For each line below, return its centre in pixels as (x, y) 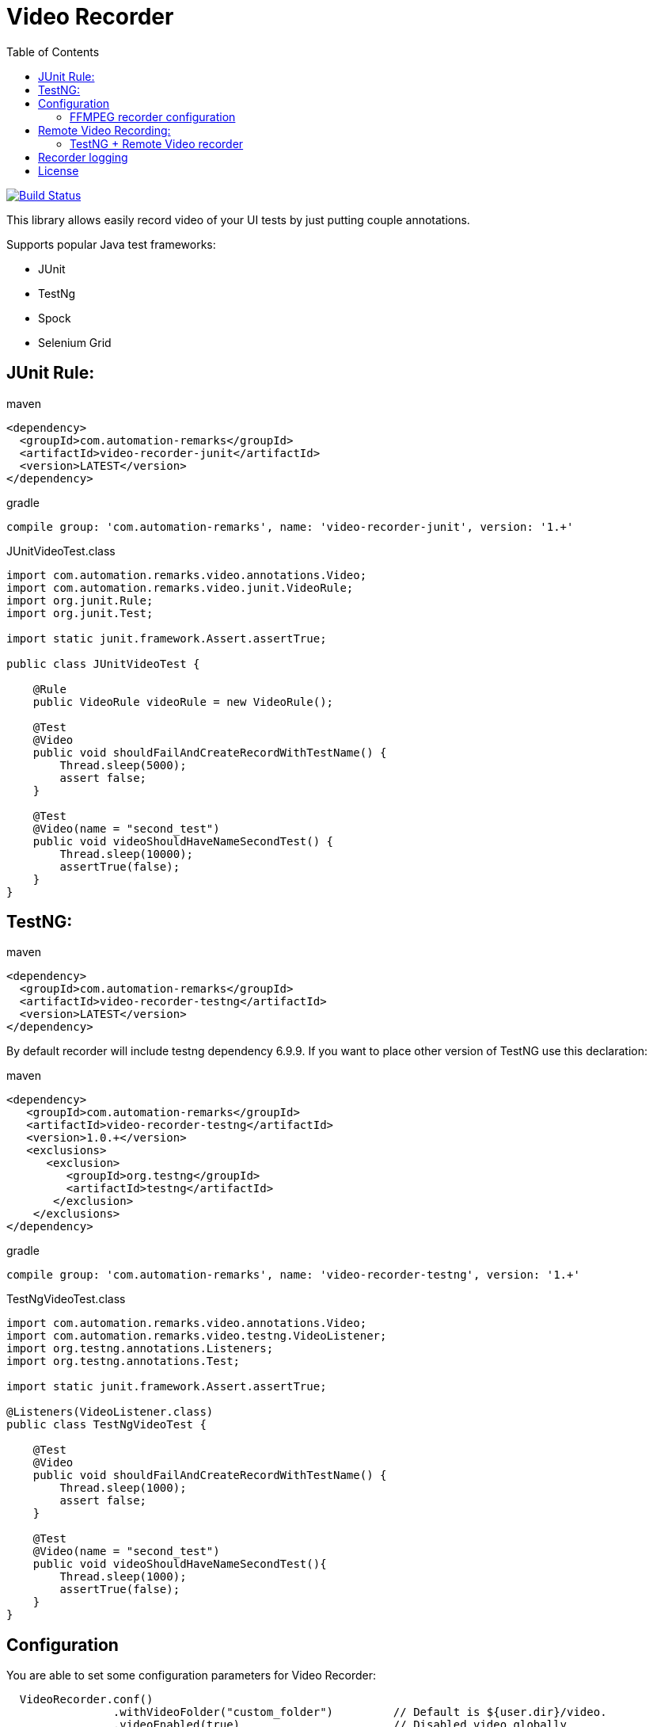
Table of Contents (53, 51)
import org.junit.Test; (80, 613)
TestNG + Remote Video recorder (157, 143)
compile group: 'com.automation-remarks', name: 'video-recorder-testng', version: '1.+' (293, 1275)
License (59, 170)
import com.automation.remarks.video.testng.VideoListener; (197, 1336)
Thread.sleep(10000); (127, 854)
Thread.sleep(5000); (123, 765)
